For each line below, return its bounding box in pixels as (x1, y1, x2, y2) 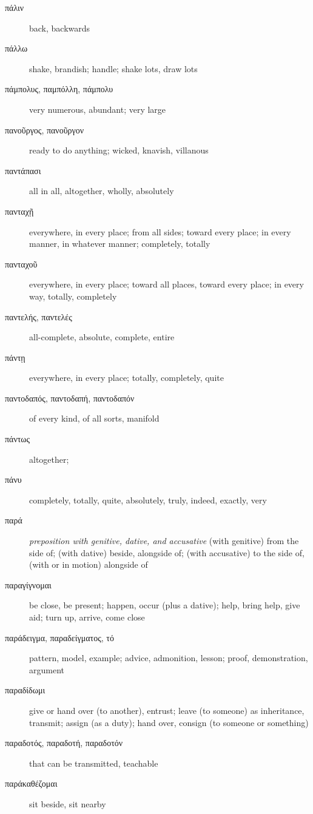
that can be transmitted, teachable (29, 756, 158, 769)
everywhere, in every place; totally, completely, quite (29, 371, 224, 384)
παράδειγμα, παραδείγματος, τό (5, 631, 114, 644)
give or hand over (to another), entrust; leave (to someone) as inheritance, (29, 704, 305, 716)
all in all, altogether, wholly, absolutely (29, 184, 174, 197)
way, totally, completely (29, 289, 117, 302)
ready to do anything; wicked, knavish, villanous (29, 144, 209, 156)
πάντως (5, 432, 30, 445)
